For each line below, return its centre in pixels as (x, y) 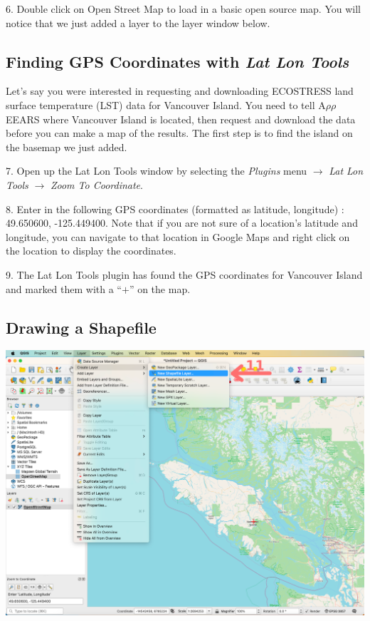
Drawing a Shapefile (81, 327)
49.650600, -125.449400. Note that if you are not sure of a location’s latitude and (182, 223)
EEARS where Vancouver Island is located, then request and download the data (181, 119)
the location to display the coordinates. (91, 251)
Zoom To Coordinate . (96, 184)
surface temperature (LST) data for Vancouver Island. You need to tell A (166, 104)
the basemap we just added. (67, 147)
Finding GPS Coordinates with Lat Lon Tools (178, 61)
